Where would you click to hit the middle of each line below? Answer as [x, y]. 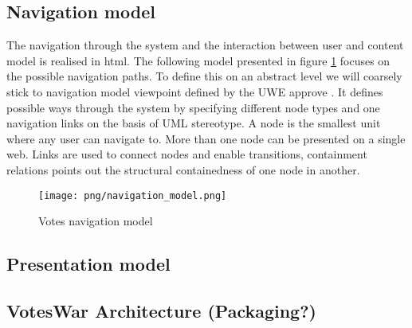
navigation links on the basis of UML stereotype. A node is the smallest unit [194, 123]
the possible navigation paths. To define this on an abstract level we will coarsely [204, 76]
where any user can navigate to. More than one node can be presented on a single [206, 138]
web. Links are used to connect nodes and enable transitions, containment [187, 154]
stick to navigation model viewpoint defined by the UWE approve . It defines [195, 91]
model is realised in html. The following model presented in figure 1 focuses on [198, 60]
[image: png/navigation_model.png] [133, 195]
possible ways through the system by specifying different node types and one [193, 107]
